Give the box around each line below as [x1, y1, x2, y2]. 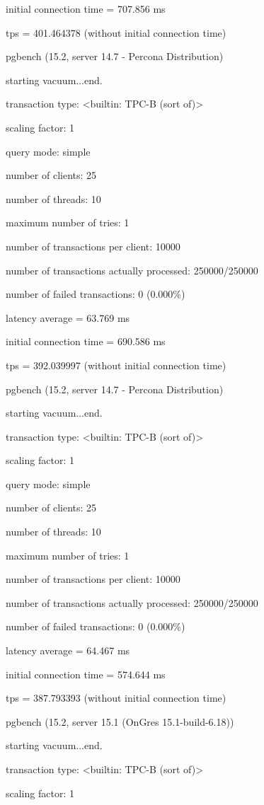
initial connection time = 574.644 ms [6, 666, 166, 681]
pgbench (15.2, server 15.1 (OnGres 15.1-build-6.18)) [6, 714, 234, 729]
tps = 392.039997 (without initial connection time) [6, 357, 226, 372]
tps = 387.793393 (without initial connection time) [6, 690, 226, 705]
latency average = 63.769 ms [6, 310, 130, 325]
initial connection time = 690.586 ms [6, 334, 166, 349]
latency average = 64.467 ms [6, 643, 130, 658]
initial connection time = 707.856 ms [6, 1, 166, 16]
